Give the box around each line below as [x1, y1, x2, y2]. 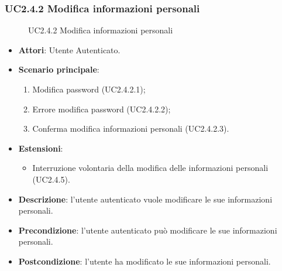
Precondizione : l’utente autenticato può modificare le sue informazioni [18, 224, 277, 236]
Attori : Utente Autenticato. [18, 43, 121, 56]
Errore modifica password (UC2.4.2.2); [32, 102, 171, 115]
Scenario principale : [18, 63, 99, 76]
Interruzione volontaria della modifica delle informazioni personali [32, 162, 269, 174]
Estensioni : [18, 142, 63, 154]
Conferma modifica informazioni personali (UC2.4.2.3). [32, 122, 229, 135]
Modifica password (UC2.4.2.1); [32, 83, 146, 95]
